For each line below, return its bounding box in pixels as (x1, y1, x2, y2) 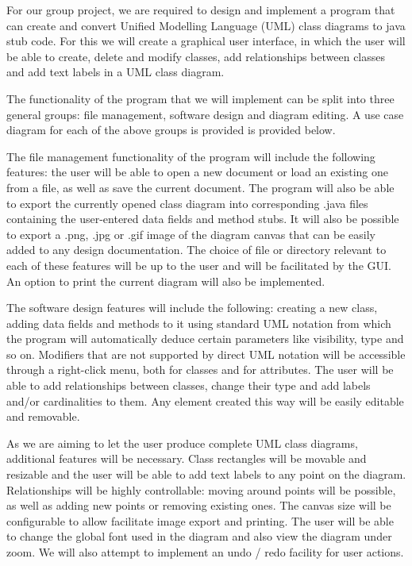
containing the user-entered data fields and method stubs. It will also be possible (6, 210, 399, 227)
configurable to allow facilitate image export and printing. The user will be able (6, 512, 394, 529)
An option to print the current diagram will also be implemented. (6, 272, 325, 289)
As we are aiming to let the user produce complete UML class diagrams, (6, 434, 358, 451)
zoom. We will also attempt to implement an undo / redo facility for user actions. (6, 544, 404, 560)
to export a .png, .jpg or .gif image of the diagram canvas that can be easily (6, 225, 375, 242)
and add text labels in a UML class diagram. (6, 64, 225, 80)
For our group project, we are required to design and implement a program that (6, 2, 395, 17)
